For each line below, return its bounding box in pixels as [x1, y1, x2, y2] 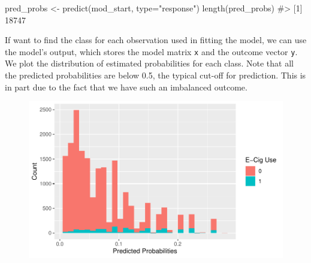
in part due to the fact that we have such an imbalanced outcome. [5, 80, 247, 93]
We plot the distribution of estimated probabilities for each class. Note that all [5, 57, 294, 69]
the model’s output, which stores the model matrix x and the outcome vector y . [5, 45, 298, 58]
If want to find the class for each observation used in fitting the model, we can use [5, 34, 307, 46]
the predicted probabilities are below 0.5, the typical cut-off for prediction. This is [5, 69, 306, 81]
